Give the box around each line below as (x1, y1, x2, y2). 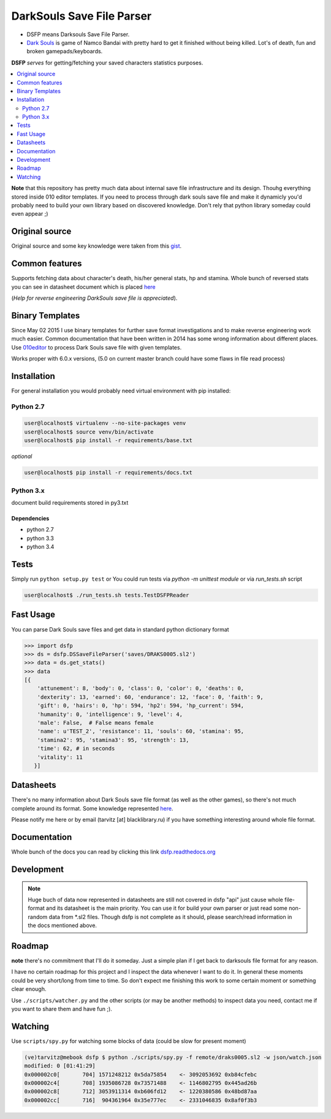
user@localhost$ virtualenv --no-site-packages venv (24, 420, 186, 427)
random (28, 913, 48, 920)
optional (11, 453, 32, 460)
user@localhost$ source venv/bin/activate (24, 428, 154, 435)
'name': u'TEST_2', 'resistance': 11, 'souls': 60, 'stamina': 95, (37, 728, 245, 735)
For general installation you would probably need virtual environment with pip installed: (11, 387, 231, 394)
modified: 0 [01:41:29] (24, 1063, 96, 1069)
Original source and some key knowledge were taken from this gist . (11, 242, 182, 250)
